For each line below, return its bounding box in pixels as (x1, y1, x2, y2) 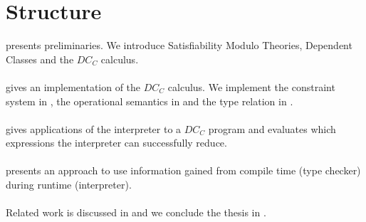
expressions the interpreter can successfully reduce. (6, 135, 227, 150)
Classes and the (6, 51, 74, 66)
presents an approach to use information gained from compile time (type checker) (6, 163, 361, 178)
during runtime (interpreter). (6, 177, 132, 192)
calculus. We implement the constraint (167, 79, 335, 94)
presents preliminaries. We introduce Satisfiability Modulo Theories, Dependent (6, 38, 352, 53)
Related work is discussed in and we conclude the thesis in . (6, 205, 266, 220)
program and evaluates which (208, 121, 336, 136)
